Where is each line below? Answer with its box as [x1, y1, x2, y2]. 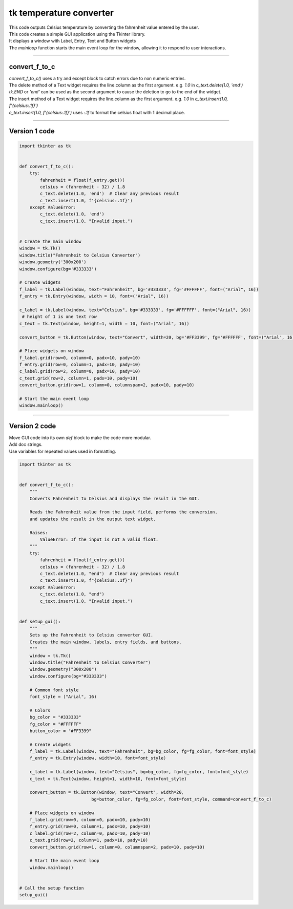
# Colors [29, 707, 51, 713]
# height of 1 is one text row [22, 314, 97, 319]
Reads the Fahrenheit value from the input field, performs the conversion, [29, 509, 218, 515]
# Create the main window [19, 239, 82, 244]
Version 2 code [9, 422, 56, 430]
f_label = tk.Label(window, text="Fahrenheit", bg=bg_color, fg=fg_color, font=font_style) [29, 749, 256, 754]
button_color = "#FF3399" [29, 728, 92, 734]
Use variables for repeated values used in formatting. [9, 448, 117, 454]
